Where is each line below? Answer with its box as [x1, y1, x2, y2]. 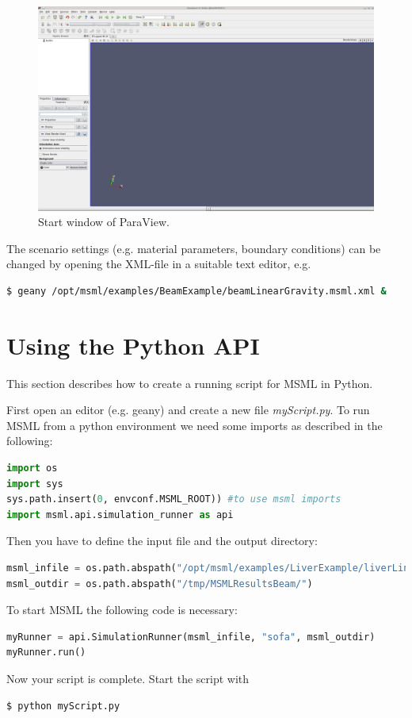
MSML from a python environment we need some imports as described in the [6, 417, 383, 433]
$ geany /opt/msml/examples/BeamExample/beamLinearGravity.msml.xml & [6, 285, 387, 297]
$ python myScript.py [6, 700, 120, 712]
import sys [6, 478, 63, 490]
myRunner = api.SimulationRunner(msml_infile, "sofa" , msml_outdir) [6, 631, 376, 643]
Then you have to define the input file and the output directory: [6, 532, 318, 549]
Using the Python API [6, 328, 260, 361]
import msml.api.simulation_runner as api [6, 509, 234, 520]
